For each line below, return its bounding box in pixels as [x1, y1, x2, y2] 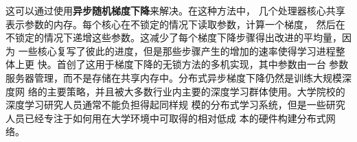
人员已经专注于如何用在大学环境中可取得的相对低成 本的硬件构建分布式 [5, 110, 326, 125]
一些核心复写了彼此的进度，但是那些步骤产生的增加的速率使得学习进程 [18, 43, 336, 58]
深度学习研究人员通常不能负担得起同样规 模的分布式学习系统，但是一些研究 [5, 97, 345, 112]
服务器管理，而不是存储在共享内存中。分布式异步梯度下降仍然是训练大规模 [5, 70, 342, 84]
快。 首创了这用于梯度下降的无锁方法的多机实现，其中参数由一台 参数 [37, 57, 349, 71]
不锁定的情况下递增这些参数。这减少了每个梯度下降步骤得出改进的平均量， [5, 30, 342, 45]
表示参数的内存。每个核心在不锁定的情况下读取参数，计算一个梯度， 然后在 [5, 16, 345, 31]
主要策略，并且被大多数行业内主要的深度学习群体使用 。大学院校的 [47, 84, 345, 98]
